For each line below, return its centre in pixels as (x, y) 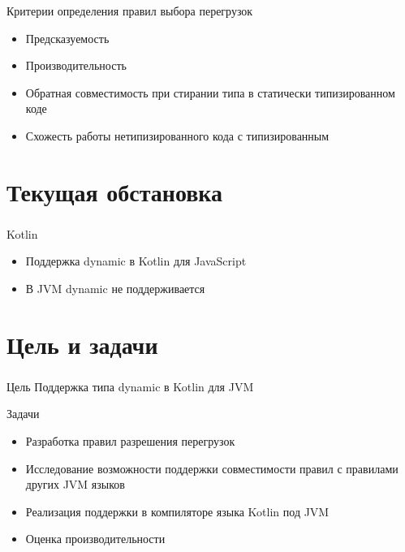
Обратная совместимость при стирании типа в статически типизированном (210, 92)
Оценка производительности (95, 539)
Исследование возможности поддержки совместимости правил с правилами (212, 468)
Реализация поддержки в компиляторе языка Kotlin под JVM (177, 511)
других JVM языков (75, 484)
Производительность (76, 65)
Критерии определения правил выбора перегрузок (130, 10)
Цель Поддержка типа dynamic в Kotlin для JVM (130, 386)
